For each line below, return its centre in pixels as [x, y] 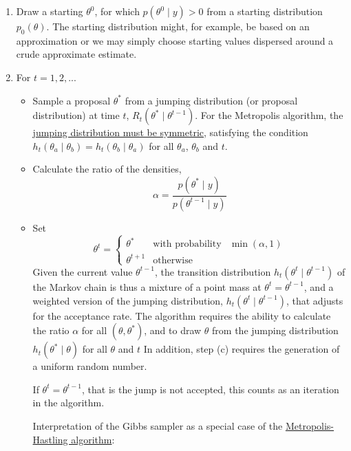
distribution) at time [76, 115]
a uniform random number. [90, 366]
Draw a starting [50, 11]
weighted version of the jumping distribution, [128, 300]
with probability [187, 244]
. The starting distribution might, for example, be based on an [178, 26]
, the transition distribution [213, 271]
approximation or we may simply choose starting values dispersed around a [175, 40]
